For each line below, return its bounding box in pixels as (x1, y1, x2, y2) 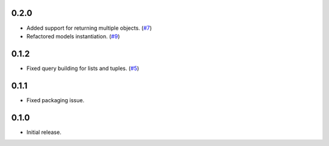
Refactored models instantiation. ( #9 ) (26, 32, 120, 40)
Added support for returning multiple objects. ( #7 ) (26, 24, 152, 32)
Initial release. (26, 128, 62, 136)
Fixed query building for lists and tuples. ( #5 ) (26, 64, 140, 72)
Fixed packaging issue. (26, 96, 85, 103)
